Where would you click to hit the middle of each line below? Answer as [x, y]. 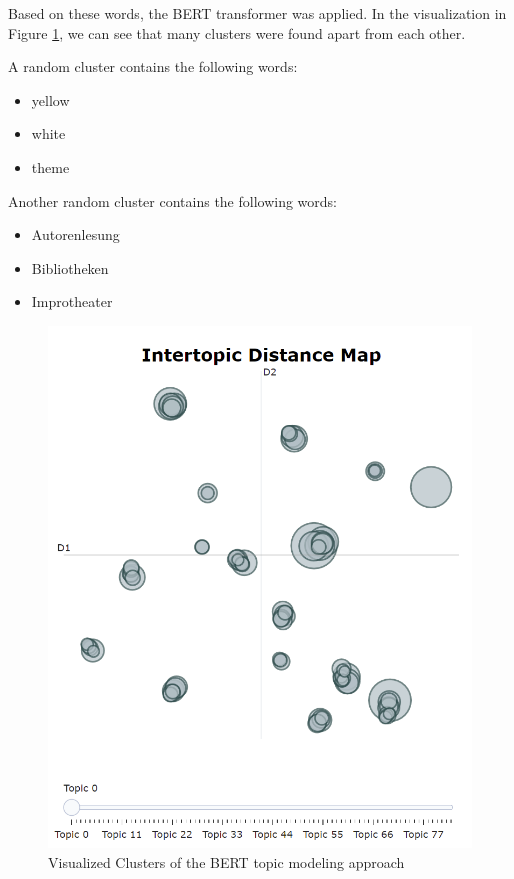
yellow [50, 99]
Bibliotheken [70, 267]
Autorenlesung [75, 234]
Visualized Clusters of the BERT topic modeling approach [226, 861]
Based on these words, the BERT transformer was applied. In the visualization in [257, 13]
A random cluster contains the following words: [153, 66]
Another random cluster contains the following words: [173, 200]
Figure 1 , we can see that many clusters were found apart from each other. [237, 32]
